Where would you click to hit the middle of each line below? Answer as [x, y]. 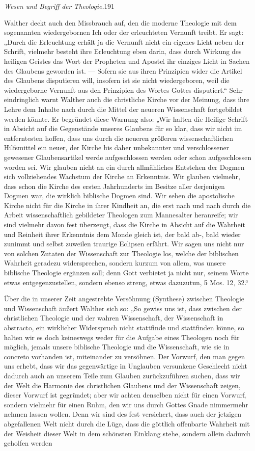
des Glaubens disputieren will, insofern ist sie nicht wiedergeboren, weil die [117, 80]
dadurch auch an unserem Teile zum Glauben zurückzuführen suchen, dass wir [122, 375]
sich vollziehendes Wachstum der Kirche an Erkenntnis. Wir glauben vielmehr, [122, 176]
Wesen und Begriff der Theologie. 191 [59, 6]
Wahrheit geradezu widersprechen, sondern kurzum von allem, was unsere [115, 263]
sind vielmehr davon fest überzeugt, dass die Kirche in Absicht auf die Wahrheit [125, 225]
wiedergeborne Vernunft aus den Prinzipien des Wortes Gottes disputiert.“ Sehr [123, 90]
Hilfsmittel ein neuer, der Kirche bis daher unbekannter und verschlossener [117, 147]
